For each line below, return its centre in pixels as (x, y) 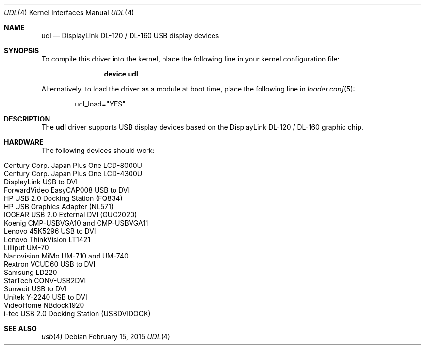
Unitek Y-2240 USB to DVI (46, 297)
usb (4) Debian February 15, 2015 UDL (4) (106, 337)
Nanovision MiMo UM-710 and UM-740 (66, 256)
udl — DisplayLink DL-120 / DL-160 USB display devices (130, 36)
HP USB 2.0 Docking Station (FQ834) (63, 198)
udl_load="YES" (100, 104)
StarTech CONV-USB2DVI (45, 281)
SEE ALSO (20, 328)
